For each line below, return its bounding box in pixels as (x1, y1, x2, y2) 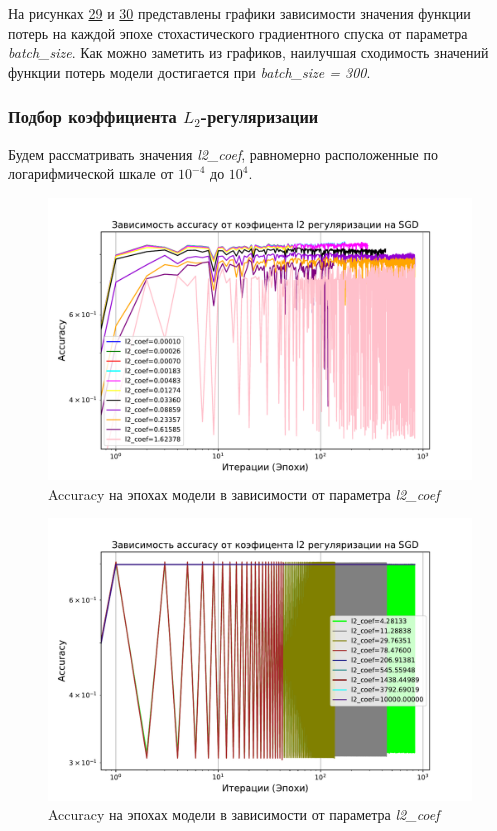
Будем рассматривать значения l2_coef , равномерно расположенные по (8, 143, 438, 164)
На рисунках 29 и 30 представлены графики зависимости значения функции (8, 3, 471, 23)
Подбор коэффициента (8, 104, 177, 129)
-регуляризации (200, 104, 319, 129)
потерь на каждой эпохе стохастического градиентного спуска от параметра (8, 22, 468, 43)
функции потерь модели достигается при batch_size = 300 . (8, 61, 371, 82)
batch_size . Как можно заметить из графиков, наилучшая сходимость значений (8, 42, 489, 63)
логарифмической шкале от (8, 163, 174, 184)
